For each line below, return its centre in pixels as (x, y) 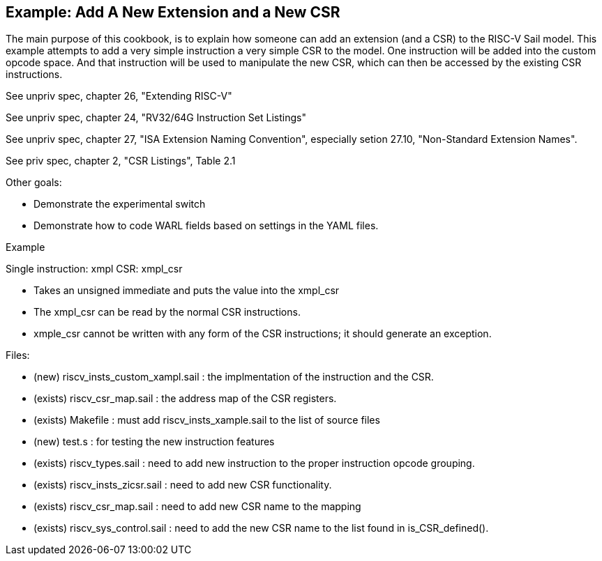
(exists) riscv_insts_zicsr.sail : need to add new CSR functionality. (183, 485)
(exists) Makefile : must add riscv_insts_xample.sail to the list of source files (207, 420)
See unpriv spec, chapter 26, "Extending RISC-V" (119, 96)
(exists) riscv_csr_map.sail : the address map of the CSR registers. (185, 399)
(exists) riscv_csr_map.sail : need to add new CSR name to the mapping (197, 507)
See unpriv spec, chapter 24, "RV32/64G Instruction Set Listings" (156, 118)
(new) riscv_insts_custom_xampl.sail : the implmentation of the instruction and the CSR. (234, 377)
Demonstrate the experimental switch (120, 204)
